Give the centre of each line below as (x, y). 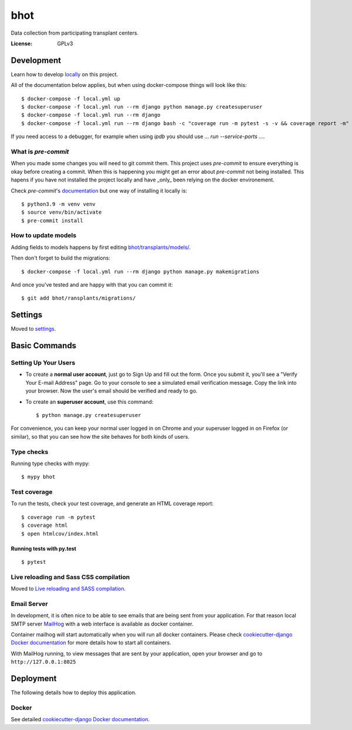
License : (21, 43)
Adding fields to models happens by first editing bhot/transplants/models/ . (101, 247)
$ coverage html (45, 525)
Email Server (29, 604)
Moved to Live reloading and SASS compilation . (68, 589)
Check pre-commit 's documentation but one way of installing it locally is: (99, 190)
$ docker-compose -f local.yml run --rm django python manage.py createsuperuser (142, 107)
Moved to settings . (33, 329)
